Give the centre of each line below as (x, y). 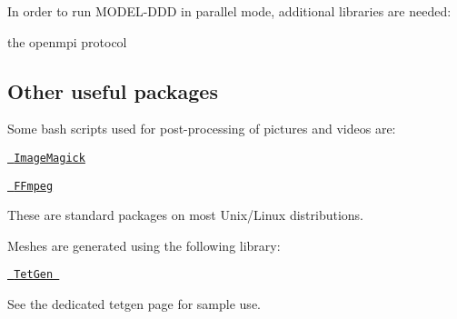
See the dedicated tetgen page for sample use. (134, 304)
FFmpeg (34, 186)
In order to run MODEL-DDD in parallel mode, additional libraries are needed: (229, 11)
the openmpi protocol (67, 41)
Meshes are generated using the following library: (144, 245)
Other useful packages (113, 90)
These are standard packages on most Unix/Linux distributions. (186, 215)
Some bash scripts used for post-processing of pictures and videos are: (202, 129)
